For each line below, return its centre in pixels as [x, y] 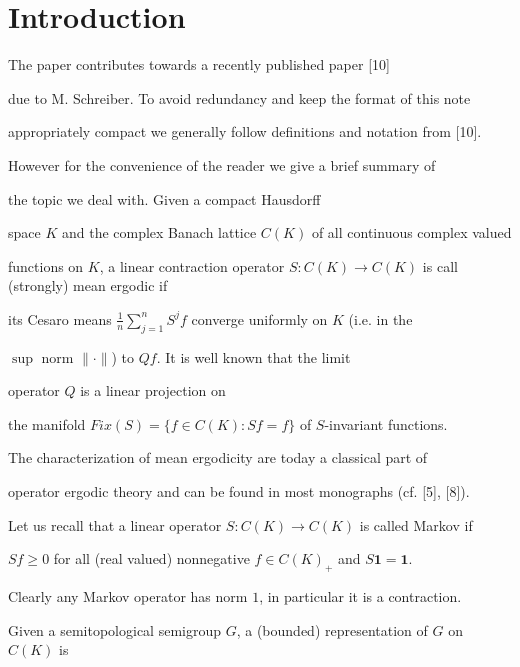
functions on [46, 265]
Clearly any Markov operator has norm [128, 596]
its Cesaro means [60, 318]
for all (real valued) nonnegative [151, 558]
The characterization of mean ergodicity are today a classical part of [218, 457]
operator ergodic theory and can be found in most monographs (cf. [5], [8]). [239, 491]
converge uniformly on [259, 318]
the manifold [47, 423]
